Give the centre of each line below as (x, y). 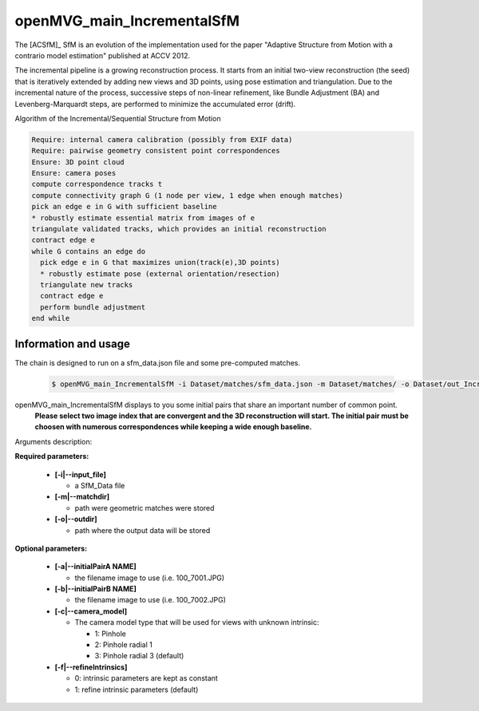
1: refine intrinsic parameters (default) (137, 689)
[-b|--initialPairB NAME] (96, 589)
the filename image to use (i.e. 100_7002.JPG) (150, 600)
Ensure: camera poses (74, 173)
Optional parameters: (51, 548)
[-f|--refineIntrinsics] (91, 667)
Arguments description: (53, 441)
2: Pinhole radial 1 (124, 645)
